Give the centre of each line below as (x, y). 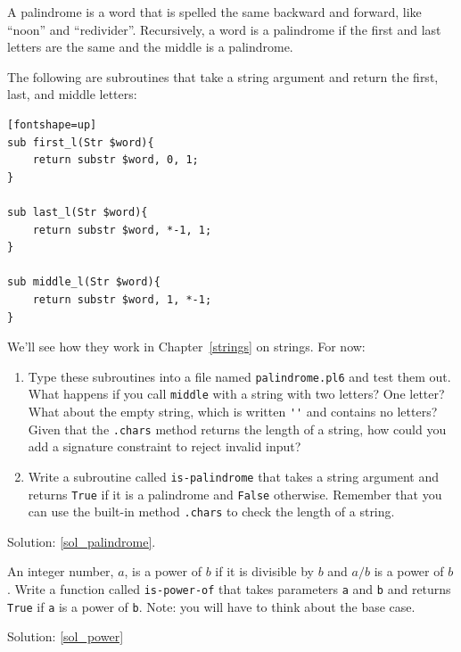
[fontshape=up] (52, 124)
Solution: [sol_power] (66, 636)
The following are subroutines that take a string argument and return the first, (223, 76)
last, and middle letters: (72, 94)
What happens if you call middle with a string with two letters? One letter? (236, 394)
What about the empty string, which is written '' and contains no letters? (233, 411)
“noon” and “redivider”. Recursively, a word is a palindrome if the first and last (224, 29)
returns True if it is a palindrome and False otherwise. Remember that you (235, 494)
